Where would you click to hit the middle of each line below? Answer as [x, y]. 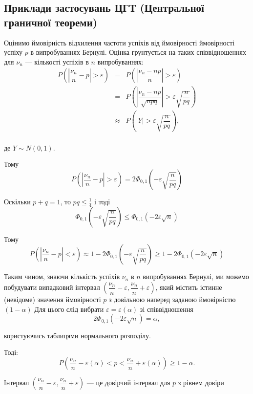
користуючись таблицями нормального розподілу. [77, 336]
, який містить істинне [189, 287]
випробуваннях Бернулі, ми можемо [196, 276]
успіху [13, 52]
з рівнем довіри [201, 383]
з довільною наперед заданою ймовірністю [172, 299]
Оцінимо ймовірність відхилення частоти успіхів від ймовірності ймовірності [119, 42]
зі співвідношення [167, 309]
